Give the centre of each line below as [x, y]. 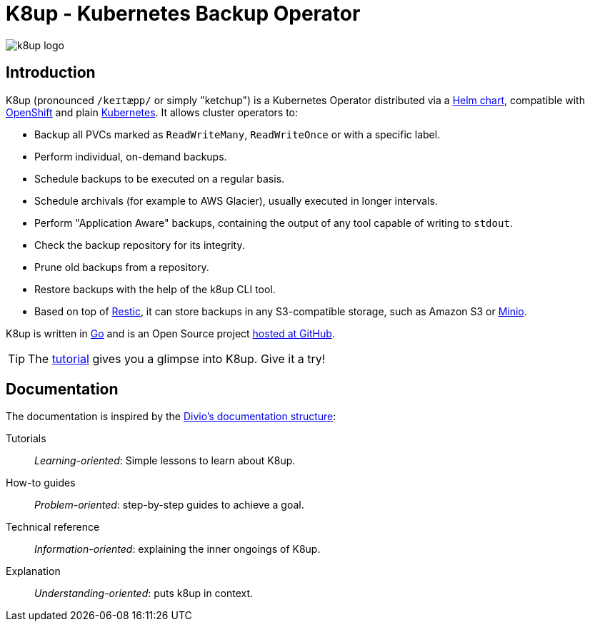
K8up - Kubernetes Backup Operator [183, 14]
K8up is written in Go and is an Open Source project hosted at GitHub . [170, 333]
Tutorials [26, 439]
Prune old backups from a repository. [122, 267]
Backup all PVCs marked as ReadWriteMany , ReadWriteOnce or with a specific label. [237, 134]
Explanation [33, 571]
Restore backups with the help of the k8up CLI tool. [155, 289]
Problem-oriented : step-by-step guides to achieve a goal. [169, 505]
